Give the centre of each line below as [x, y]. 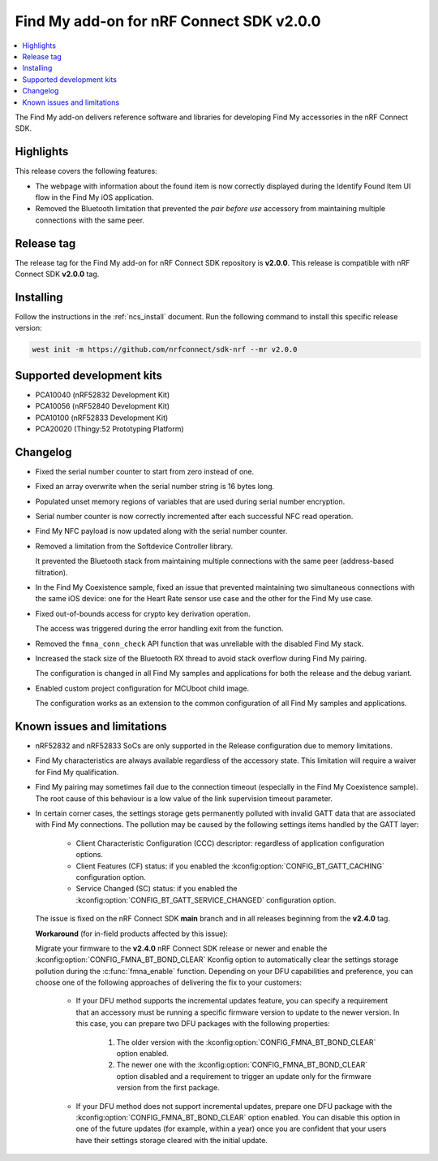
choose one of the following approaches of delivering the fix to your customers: [169, 982]
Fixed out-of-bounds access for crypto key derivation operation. [143, 613]
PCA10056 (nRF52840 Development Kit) [103, 406]
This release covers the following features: [86, 171]
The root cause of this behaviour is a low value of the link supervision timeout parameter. [184, 798]
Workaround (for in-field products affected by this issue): [132, 934]
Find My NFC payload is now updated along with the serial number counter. [161, 531]
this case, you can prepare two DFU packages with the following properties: [203, 1024]
